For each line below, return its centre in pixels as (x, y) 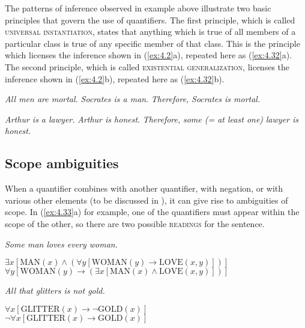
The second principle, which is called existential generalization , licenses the (147, 66)
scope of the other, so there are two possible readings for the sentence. (135, 223)
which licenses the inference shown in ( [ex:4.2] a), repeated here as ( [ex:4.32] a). (148, 55)
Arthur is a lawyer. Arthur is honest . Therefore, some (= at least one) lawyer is (152, 119)
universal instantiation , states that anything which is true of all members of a (150, 32)
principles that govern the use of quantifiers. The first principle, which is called (150, 20)
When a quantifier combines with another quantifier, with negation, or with (144, 188)
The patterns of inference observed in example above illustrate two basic (138, 8)
